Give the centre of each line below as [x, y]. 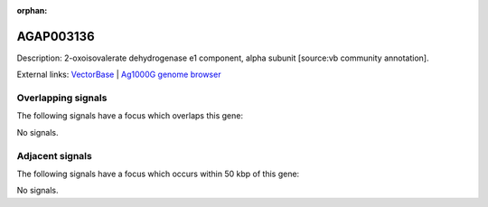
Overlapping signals [62, 98]
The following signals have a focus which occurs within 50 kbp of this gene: [158, 174]
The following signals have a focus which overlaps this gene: [130, 116]
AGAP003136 [56, 36]
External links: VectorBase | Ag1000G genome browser [119, 75]
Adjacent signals [54, 155]
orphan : [32, 10]
